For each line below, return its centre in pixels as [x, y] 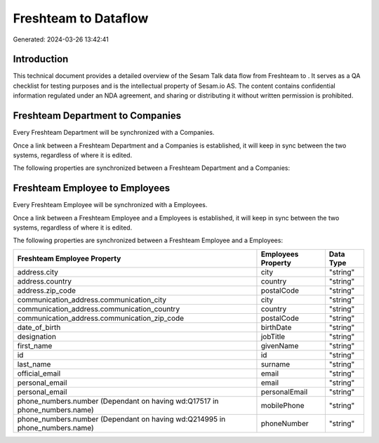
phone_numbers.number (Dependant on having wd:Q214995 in [121, 419]
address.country [45, 281]
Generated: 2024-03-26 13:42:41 [61, 39]
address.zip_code [47, 290]
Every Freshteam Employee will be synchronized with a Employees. [110, 205]
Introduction [41, 59]
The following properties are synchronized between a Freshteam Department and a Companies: [152, 168]
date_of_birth [39, 327]
